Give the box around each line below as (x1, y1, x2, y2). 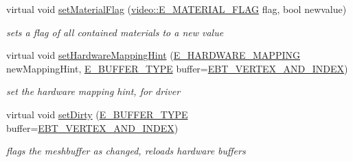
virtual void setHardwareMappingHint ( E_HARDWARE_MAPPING (6, 48, 300, 62)
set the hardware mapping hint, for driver (6, 84, 181, 98)
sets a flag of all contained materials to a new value (6, 25, 224, 39)
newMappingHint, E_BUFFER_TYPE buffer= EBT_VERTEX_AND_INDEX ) (6, 61, 348, 75)
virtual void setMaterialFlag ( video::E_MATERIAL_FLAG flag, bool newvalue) (6, 2, 347, 16)
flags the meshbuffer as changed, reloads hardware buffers (6, 144, 246, 158)
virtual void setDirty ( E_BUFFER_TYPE (6, 107, 188, 121)
